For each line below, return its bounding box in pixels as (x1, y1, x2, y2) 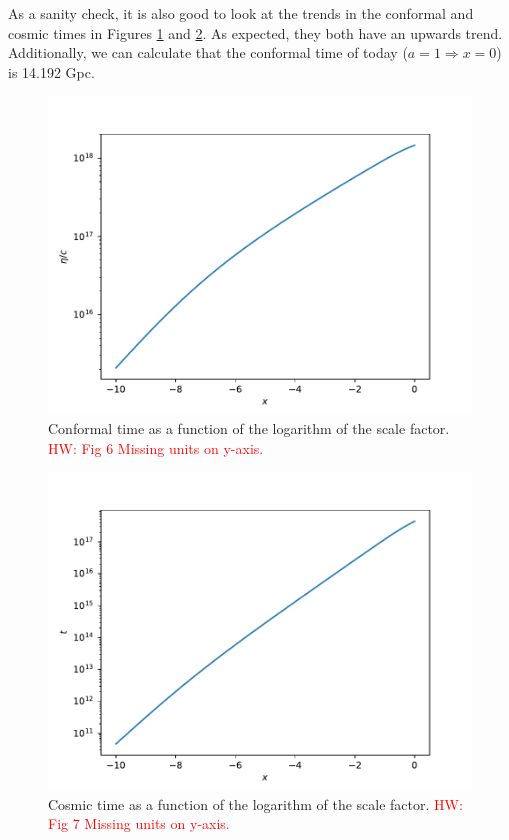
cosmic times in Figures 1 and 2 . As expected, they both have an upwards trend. (8, 22, 503, 43)
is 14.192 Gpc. (8, 61, 95, 82)
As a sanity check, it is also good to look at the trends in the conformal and (8, 3, 474, 23)
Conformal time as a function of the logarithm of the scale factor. (48, 417, 450, 438)
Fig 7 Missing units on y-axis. (48, 813, 230, 834)
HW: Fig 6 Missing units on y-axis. (48, 437, 264, 458)
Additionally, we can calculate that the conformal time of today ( (8, 42, 408, 63)
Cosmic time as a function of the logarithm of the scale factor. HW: (48, 793, 463, 814)
